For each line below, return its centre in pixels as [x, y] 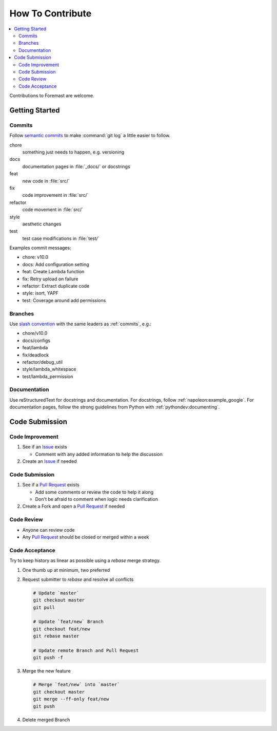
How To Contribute [51, 13]
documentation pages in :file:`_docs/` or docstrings [76, 166]
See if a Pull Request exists [51, 485]
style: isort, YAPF [41, 293]
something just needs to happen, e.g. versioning [73, 152]
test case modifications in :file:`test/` [61, 238]
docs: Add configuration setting [56, 264]
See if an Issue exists [45, 447]
